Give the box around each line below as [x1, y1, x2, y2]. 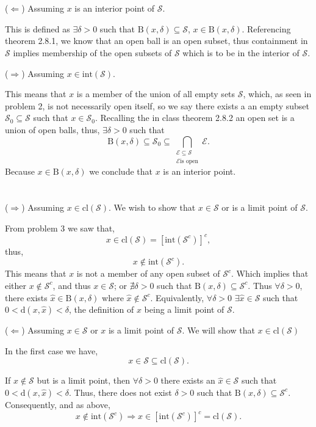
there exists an [160, 374, 215, 387]
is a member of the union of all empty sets [76, 87, 235, 100]
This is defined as [5, 22, 70, 35]
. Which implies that [231, 267, 309, 280]
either [5, 279, 27, 291]
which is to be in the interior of [182, 46, 300, 59]
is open [180, 158, 199, 165]
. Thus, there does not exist [69, 385, 172, 398]
